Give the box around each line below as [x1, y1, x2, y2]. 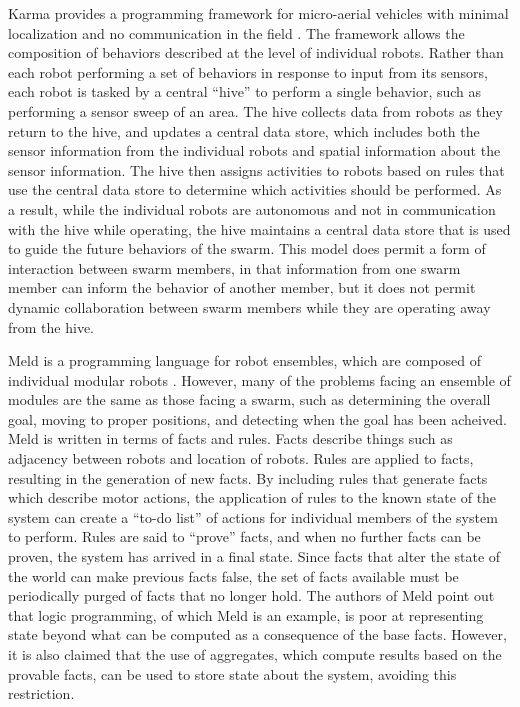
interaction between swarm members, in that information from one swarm [8, 257, 461, 278]
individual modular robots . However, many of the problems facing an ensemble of [8, 369, 511, 390]
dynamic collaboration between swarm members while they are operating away [8, 296, 491, 317]
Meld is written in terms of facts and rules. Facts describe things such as [8, 428, 453, 449]
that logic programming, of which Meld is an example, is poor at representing [8, 604, 484, 625]
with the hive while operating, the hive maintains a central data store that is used [8, 218, 511, 239]
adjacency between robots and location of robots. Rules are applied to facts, [8, 448, 474, 469]
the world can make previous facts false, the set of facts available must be [8, 565, 459, 586]
